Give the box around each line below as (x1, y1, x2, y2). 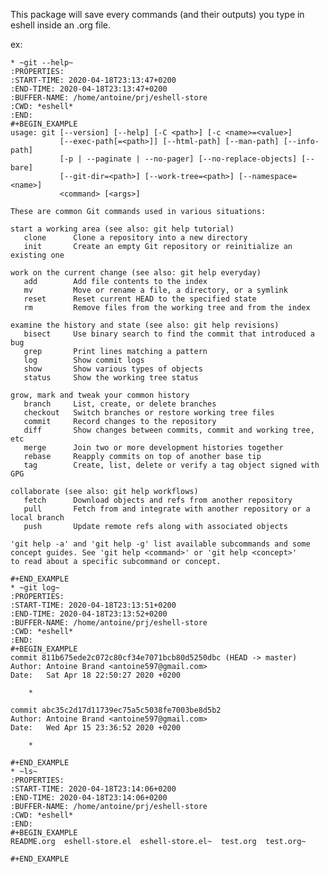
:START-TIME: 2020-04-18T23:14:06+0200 (10, 784, 177, 794)
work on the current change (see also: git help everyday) (10, 268, 262, 278)
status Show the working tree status (23, 373, 199, 383)
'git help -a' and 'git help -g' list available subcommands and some (10, 539, 311, 549)
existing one (10, 250, 65, 260)
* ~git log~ (10, 583, 60, 593)
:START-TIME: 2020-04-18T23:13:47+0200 (10, 75, 177, 85)
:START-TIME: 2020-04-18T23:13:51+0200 (10, 600, 177, 610)
